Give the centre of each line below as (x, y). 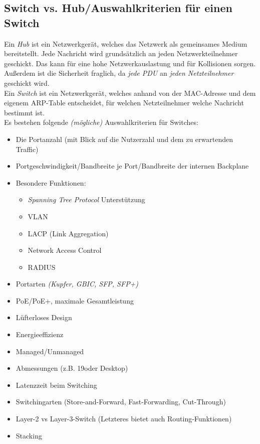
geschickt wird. (27, 83)
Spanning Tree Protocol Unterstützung (86, 199)
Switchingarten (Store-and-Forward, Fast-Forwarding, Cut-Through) (121, 402)
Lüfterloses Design (44, 317)
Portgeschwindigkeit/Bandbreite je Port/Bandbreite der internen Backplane (132, 166)
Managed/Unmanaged (50, 351)
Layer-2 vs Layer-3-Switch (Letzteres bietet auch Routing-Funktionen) (124, 419)
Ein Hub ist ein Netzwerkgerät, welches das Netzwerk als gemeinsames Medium (126, 43)
